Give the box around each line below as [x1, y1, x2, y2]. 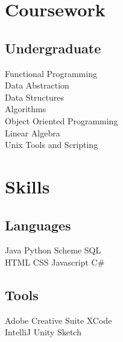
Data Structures [5, 90, 64, 103]
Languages [5, 215, 71, 234]
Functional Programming [5, 67, 97, 79]
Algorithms [5, 102, 46, 115]
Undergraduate [5, 38, 101, 57]
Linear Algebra [5, 126, 60, 139]
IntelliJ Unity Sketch [5, 326, 81, 338]
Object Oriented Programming [5, 114, 118, 127]
